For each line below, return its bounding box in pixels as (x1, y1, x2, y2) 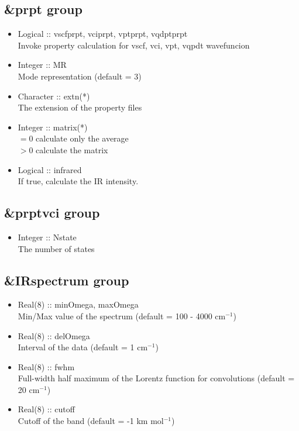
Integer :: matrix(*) (18, 120, 88, 133)
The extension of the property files (18, 101, 142, 113)
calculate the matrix (36, 143, 108, 156)
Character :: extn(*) (18, 89, 90, 102)
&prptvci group (4, 204, 100, 222)
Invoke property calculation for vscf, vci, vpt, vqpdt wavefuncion (18, 39, 250, 51)
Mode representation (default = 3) (18, 70, 142, 82)
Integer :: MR (18, 58, 67, 71)
